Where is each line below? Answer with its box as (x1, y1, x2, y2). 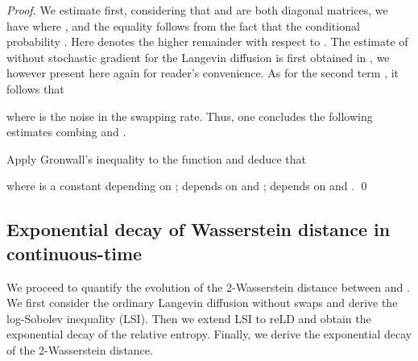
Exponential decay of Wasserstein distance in (6, 217, 391, 242)
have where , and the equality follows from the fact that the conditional (6, 17, 360, 34)
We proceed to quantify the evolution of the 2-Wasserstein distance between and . (6, 278, 410, 295)
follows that (6, 80, 64, 97)
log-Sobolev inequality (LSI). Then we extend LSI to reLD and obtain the (6, 309, 371, 326)
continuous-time (6, 240, 143, 265)
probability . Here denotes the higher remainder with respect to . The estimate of (6, 33, 408, 50)
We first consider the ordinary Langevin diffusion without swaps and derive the (6, 294, 398, 311)
